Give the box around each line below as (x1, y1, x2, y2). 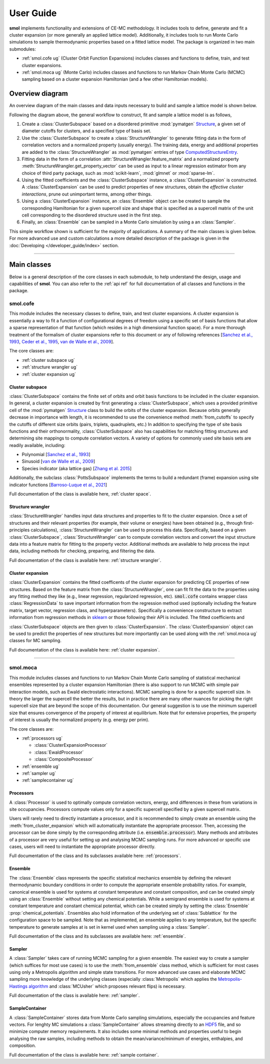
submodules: (9, 46, 36, 52)
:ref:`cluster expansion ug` (21, 371, 76, 377)
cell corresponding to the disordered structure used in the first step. (21, 212, 162, 218)
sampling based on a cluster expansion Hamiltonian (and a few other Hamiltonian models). (21, 76, 208, 82)
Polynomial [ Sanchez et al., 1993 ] (21, 452, 90, 458)
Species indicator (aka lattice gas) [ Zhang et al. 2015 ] (21, 465, 132, 471)
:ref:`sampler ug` (21, 770, 56, 776)
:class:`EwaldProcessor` (34, 749, 84, 755)
